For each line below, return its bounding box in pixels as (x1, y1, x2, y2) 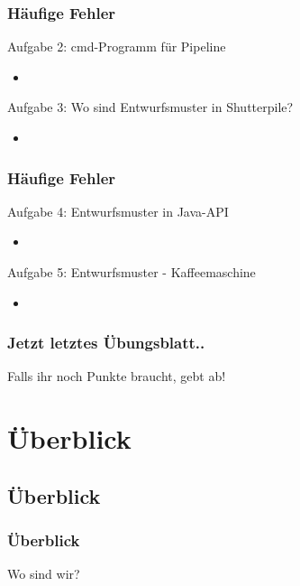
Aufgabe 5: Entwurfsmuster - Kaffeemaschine (7, 263, 256, 281)
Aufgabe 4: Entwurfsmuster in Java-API (7, 201, 229, 220)
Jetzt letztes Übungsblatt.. (7, 331, 205, 354)
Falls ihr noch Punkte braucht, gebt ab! (7, 367, 226, 386)
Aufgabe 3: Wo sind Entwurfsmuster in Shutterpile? (7, 98, 294, 116)
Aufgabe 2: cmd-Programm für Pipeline (7, 37, 226, 56)
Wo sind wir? (7, 564, 80, 583)
